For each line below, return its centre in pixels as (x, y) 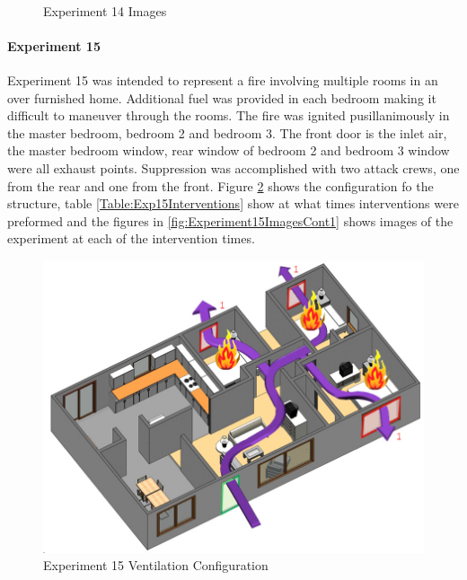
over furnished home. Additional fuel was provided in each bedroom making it (222, 97)
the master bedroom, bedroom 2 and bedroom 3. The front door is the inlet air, (227, 132)
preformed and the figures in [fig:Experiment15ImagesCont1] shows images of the (230, 220)
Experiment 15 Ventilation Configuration (156, 565)
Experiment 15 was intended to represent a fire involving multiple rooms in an (223, 79)
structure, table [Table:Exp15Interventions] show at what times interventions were (233, 203)
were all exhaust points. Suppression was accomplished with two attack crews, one (233, 167)
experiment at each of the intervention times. (131, 238)
